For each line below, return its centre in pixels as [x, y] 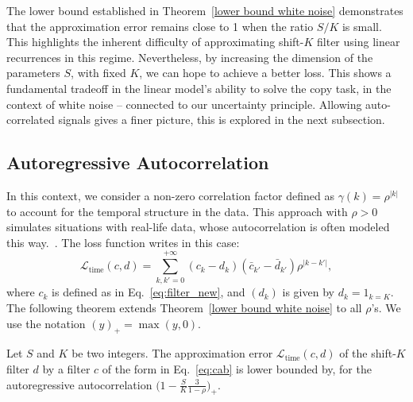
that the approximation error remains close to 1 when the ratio [160, 26]
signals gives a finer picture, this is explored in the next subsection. [222, 120]
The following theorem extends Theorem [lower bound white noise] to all [184, 308]
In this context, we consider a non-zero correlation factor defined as [171, 195]
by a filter [66, 369]
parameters [33, 73]
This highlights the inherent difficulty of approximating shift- [155, 42]
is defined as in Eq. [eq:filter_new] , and [149, 292]
